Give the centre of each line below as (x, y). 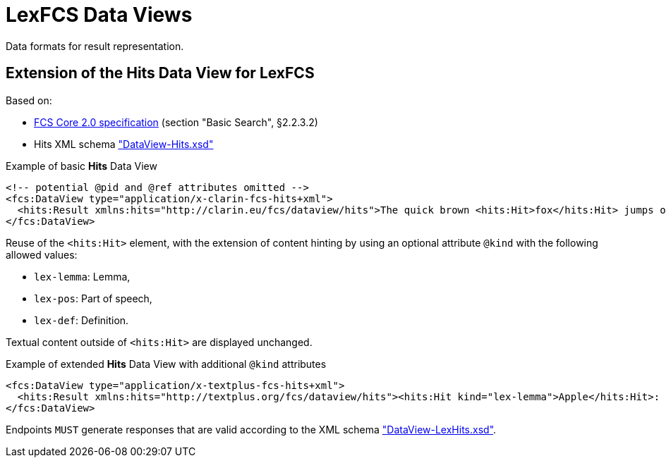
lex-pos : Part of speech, (93, 298)
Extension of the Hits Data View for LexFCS (160, 73)
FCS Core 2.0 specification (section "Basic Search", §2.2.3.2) (176, 122)
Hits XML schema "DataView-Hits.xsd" (124, 144)
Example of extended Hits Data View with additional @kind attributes (166, 364)
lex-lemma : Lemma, (82, 276)
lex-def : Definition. (81, 320)
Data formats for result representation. (95, 46)
